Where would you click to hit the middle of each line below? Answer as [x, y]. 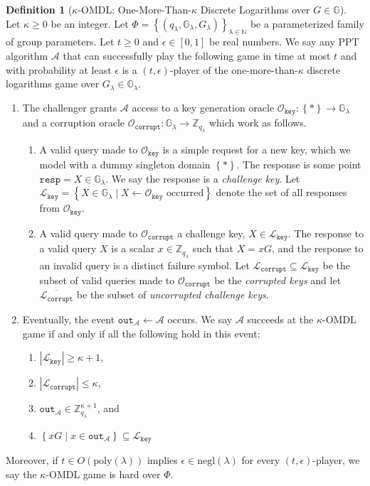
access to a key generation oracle [203, 107]
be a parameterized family [307, 23]
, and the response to [317, 248]
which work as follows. [258, 123]
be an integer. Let [90, 23]
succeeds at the [280, 319]
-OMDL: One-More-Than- [134, 9]
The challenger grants [70, 107]
